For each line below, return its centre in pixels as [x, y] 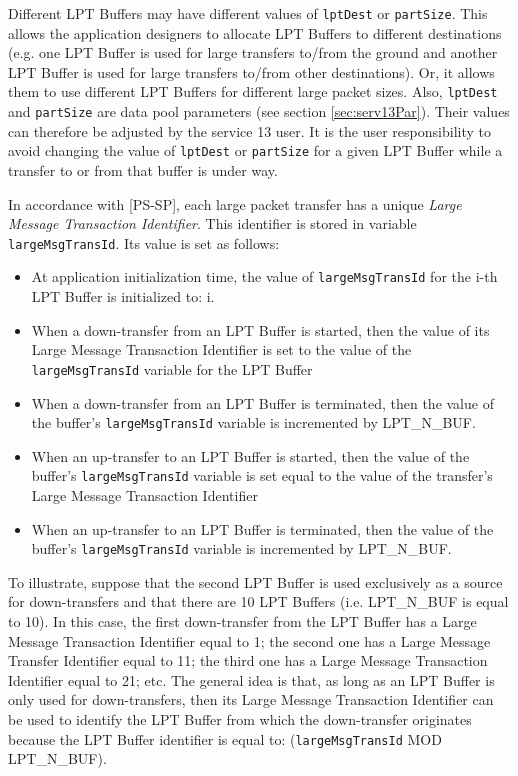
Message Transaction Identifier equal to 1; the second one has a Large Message [249, 640]
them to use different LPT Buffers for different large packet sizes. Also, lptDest [253, 91]
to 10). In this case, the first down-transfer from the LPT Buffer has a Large [242, 621]
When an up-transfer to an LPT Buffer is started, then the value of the [250, 455]
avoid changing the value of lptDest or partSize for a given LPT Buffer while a [255, 150]
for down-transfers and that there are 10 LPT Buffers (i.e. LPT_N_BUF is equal [258, 601]
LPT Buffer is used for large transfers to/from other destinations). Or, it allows [251, 71]
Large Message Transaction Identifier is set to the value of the [221, 349]
